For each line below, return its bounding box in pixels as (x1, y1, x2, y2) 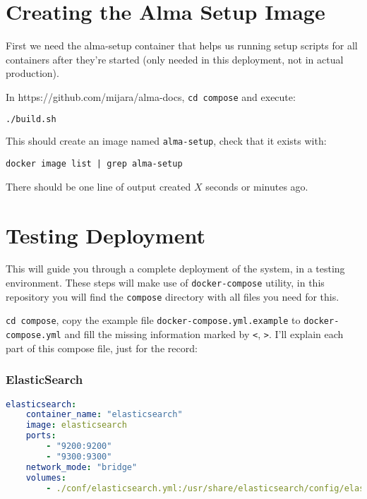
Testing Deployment (6, 220, 205, 249)
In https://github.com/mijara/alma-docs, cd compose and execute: (6, 89, 296, 104)
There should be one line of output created (6, 179, 191, 193)
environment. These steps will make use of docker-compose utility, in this (6, 275, 325, 290)
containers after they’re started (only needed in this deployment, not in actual (6, 52, 344, 66)
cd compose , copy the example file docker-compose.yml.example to (6, 313, 301, 327)
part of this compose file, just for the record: (6, 340, 198, 355)
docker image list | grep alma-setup (6, 159, 183, 169)
